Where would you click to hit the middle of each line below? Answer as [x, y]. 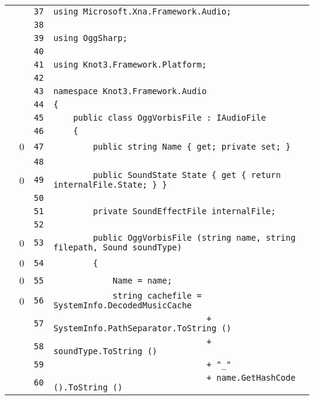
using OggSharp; [91, 38]
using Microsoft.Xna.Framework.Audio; [143, 11]
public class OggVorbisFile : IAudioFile [170, 118]
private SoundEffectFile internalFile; [184, 211]
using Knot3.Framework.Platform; [130, 65]
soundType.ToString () [105, 351]
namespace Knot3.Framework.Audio [130, 91]
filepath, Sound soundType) [118, 247]
